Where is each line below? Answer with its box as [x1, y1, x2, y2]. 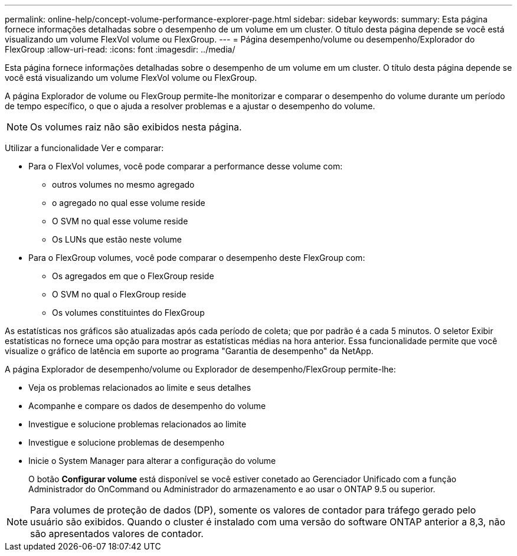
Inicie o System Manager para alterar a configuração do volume [28, 456, 276, 466]
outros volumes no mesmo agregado [52, 179, 195, 189]
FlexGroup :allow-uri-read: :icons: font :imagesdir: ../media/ [5, 44, 235, 54]
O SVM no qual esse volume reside [52, 216, 188, 226]
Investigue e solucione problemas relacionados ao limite [28, 419, 247, 429]
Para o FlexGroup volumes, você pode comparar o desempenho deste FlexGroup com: [28, 253, 365, 263]
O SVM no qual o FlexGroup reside [52, 289, 186, 299]
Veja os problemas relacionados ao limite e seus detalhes [28, 382, 251, 393]
